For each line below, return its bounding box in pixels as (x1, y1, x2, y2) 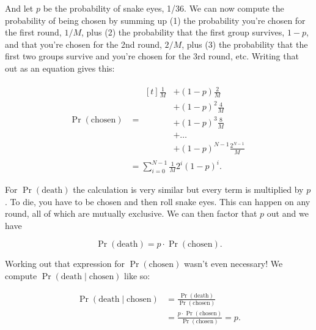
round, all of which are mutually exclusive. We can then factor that (5, 207, 257, 220)
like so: (124, 269, 150, 282)
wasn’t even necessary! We (184, 257, 283, 270)
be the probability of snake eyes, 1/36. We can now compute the (43, 2, 284, 14)
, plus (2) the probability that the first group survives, (81, 26, 285, 39)
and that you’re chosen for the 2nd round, (5, 37, 162, 50)
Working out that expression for (5, 257, 125, 270)
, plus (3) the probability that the (182, 37, 308, 50)
